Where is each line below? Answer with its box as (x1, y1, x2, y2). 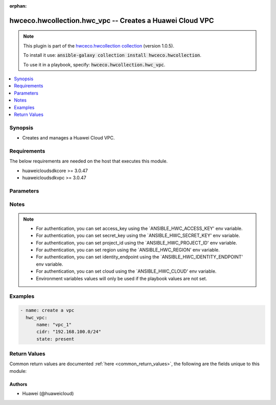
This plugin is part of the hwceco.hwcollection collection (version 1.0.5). (23, 42, 175, 49)
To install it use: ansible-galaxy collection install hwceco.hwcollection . (23, 52, 202, 58)
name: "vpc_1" (36, 322, 72, 327)
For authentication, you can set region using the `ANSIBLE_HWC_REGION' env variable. (36, 247, 220, 253)
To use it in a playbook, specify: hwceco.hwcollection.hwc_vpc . (23, 61, 166, 67)
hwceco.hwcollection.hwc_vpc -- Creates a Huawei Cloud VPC (9, 16, 214, 25)
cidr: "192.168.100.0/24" (36, 329, 102, 335)
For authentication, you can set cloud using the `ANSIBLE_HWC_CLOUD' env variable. (36, 268, 217, 274)
